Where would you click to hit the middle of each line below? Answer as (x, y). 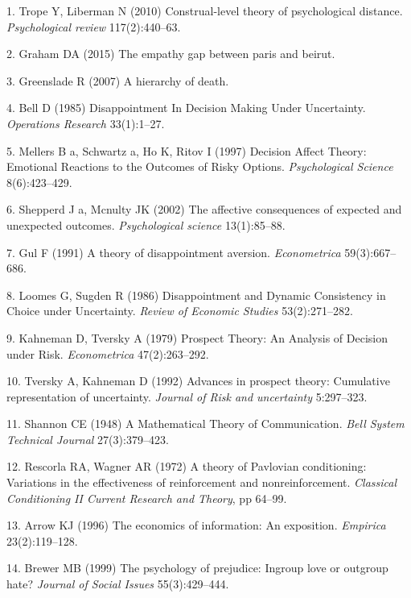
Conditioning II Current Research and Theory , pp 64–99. (147, 498)
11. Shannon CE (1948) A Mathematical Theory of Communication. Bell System (205, 424)
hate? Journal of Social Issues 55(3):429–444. (118, 584)
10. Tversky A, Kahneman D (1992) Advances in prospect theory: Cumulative (198, 381)
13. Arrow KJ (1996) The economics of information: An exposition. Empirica (196, 525)
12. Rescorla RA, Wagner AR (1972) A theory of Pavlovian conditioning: (187, 466)
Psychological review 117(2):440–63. (94, 26)
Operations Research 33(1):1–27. (86, 123)
